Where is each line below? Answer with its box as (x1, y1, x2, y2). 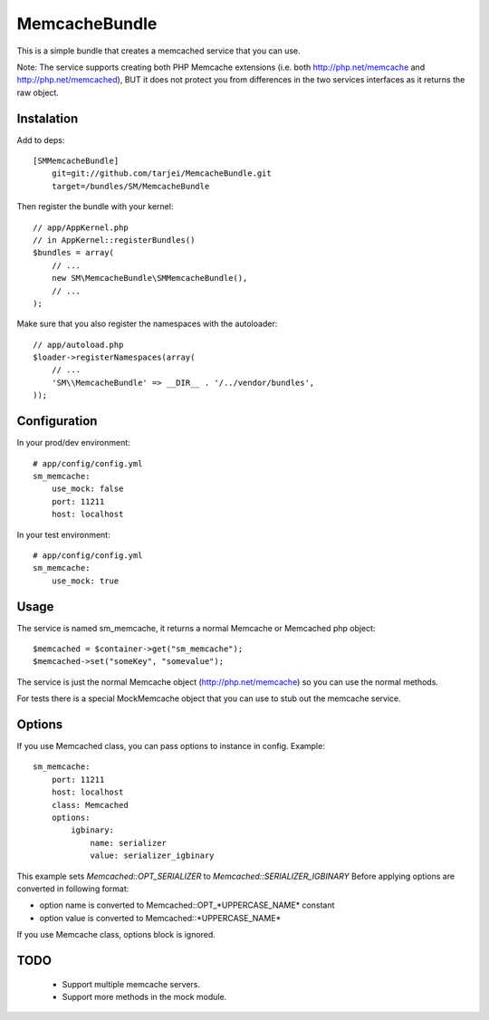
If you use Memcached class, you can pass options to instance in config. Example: (16, 741, 325, 752)
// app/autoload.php (33, 340, 124, 350)
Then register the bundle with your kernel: (16, 201, 174, 212)
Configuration (16, 413, 98, 429)
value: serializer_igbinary (90, 851, 215, 861)
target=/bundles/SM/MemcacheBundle (51, 181, 210, 191)
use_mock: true (51, 575, 120, 586)
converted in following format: (16, 883, 129, 894)
